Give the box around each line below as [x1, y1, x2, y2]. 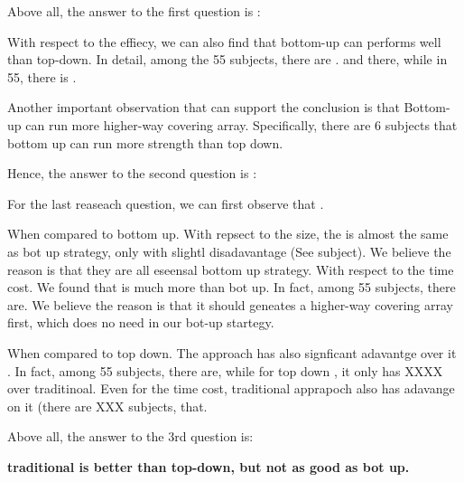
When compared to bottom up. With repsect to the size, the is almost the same [7, 224, 449, 243]
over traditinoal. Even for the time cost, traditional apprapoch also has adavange [7, 379, 455, 398]
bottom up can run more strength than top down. [7, 133, 283, 152]
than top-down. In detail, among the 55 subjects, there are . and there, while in [7, 50, 448, 69]
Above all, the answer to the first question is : [7, 2, 261, 20]
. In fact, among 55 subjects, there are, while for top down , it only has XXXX [7, 361, 443, 380]
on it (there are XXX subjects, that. [7, 396, 208, 415]
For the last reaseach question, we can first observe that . [7, 194, 324, 213]
